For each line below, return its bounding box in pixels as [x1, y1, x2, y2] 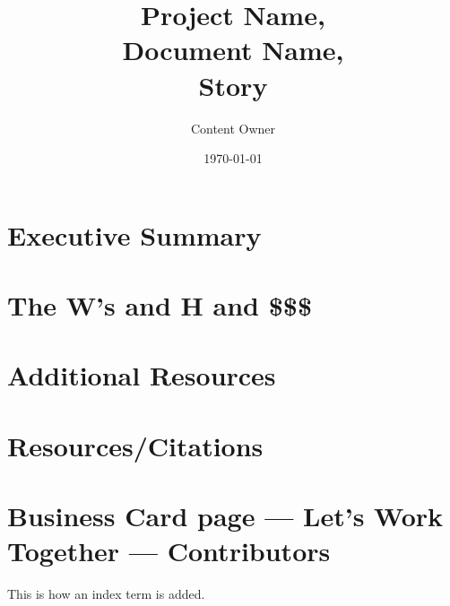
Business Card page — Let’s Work [7, 498, 444, 534]
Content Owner [190, 118, 276, 137]
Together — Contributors [7, 532, 331, 569]
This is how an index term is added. [7, 584, 205, 603]
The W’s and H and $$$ [7, 287, 312, 324]
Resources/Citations [7, 427, 264, 463]
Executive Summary [7, 216, 262, 253]
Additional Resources [7, 357, 276, 394]
